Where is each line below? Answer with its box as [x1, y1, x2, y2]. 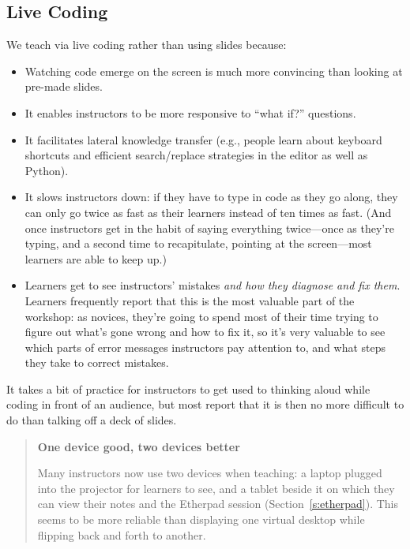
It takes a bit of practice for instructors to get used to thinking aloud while [6, 380, 371, 397]
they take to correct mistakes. [24, 354, 169, 371]
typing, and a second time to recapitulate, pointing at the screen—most [24, 235, 372, 252]
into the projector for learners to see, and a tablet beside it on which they [37, 480, 395, 496]
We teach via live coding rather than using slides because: [6, 36, 287, 53]
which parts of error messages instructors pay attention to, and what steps [24, 338, 386, 355]
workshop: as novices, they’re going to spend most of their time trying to [24, 308, 378, 324]
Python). [24, 162, 69, 178]
